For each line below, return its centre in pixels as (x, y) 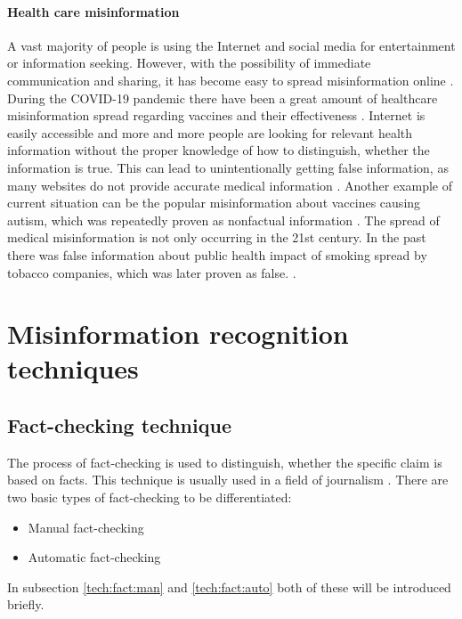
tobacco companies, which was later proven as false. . (152, 272)
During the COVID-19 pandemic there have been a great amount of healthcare (223, 98)
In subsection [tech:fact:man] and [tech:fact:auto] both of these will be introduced (229, 586)
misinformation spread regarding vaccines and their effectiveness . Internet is (216, 115)
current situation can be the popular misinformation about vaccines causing (214, 203)
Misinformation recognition (178, 334)
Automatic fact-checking (94, 557)
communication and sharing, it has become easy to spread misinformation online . (231, 80)
